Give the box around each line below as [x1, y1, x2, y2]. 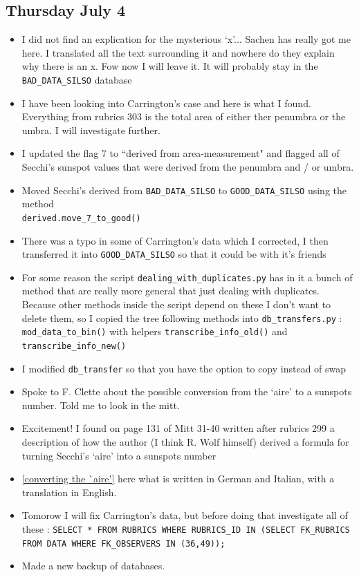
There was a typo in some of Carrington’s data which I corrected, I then [21, 233, 329, 247]
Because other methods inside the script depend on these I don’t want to [21, 297, 331, 312]
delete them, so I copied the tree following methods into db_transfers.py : [21, 310, 342, 325]
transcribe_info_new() [21, 341, 127, 351]
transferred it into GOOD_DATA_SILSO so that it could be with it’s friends [21, 247, 326, 261]
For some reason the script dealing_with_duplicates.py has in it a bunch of [21, 269, 353, 284]
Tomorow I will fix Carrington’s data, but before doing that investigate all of [21, 508, 348, 522]
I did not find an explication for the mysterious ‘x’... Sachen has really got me [21, 32, 351, 46]
